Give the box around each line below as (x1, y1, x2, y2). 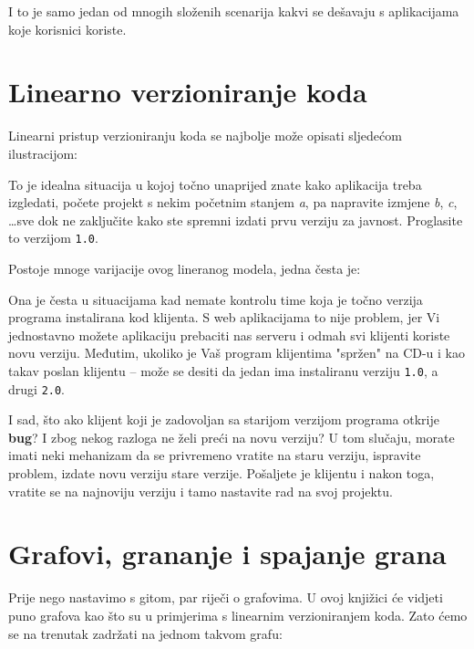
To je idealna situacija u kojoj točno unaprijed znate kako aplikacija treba (8, 174, 422, 194)
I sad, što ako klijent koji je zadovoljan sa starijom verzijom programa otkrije (8, 410, 440, 429)
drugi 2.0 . (8, 379, 66, 398)
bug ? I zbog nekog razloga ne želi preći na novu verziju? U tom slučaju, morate (8, 427, 455, 446)
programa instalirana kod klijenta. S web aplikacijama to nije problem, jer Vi (8, 308, 440, 327)
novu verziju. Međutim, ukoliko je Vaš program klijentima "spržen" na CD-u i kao (8, 343, 466, 362)
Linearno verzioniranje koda (8, 73, 367, 110)
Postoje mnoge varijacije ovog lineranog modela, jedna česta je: (8, 258, 361, 277)
